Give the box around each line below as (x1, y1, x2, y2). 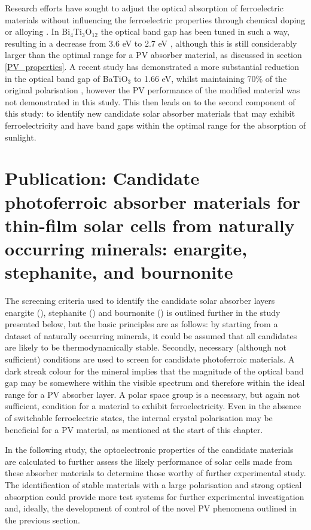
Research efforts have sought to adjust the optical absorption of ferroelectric (5, 2, 283, 14)
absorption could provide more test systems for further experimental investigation (5, 490, 304, 502)
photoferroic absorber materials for (5, 189, 301, 214)
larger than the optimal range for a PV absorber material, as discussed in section (5, 48, 302, 61)
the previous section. (5, 513, 80, 526)
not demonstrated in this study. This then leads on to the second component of (5, 95, 295, 108)
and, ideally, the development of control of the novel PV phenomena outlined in (5, 502, 297, 514)
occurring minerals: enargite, (5, 236, 248, 260)
